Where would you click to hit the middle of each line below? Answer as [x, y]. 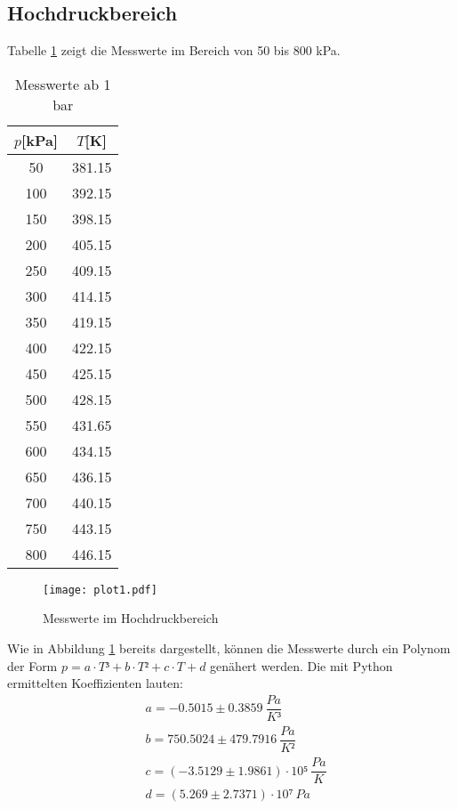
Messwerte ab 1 [63, 84]
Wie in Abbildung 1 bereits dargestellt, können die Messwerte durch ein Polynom [229, 648]
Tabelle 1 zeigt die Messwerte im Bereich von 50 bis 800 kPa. [174, 50]
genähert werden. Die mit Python [301, 665]
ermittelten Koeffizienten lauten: [95, 683]
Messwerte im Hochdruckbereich [131, 618]
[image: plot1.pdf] [100, 590]
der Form [32, 665]
